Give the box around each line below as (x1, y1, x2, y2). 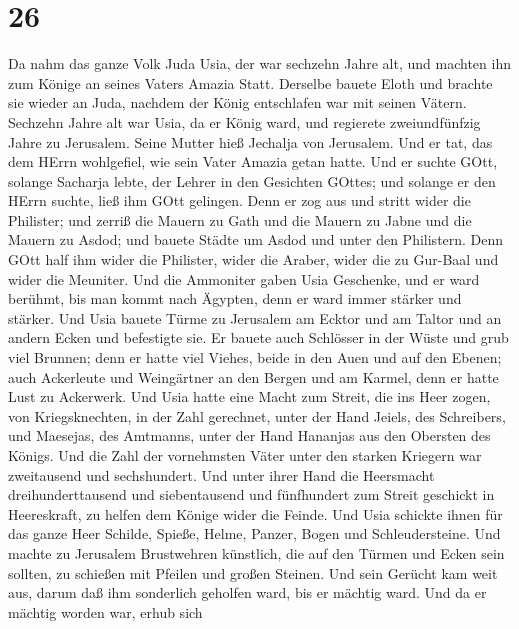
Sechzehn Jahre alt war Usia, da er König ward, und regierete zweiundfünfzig (8, 111, 481, 132)
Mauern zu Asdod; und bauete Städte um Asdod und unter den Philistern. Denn (8, 229, 504, 250)
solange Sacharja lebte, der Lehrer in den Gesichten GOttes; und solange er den (8, 170, 496, 191)
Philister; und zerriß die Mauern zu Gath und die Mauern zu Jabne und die (8, 209, 472, 230)
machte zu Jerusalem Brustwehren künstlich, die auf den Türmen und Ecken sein (8, 542, 505, 563)
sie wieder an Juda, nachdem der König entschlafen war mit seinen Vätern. (8, 92, 467, 113)
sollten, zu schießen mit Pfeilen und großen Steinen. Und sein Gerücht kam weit (8, 562, 498, 583)
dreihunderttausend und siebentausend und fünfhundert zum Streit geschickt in (8, 484, 495, 505)
